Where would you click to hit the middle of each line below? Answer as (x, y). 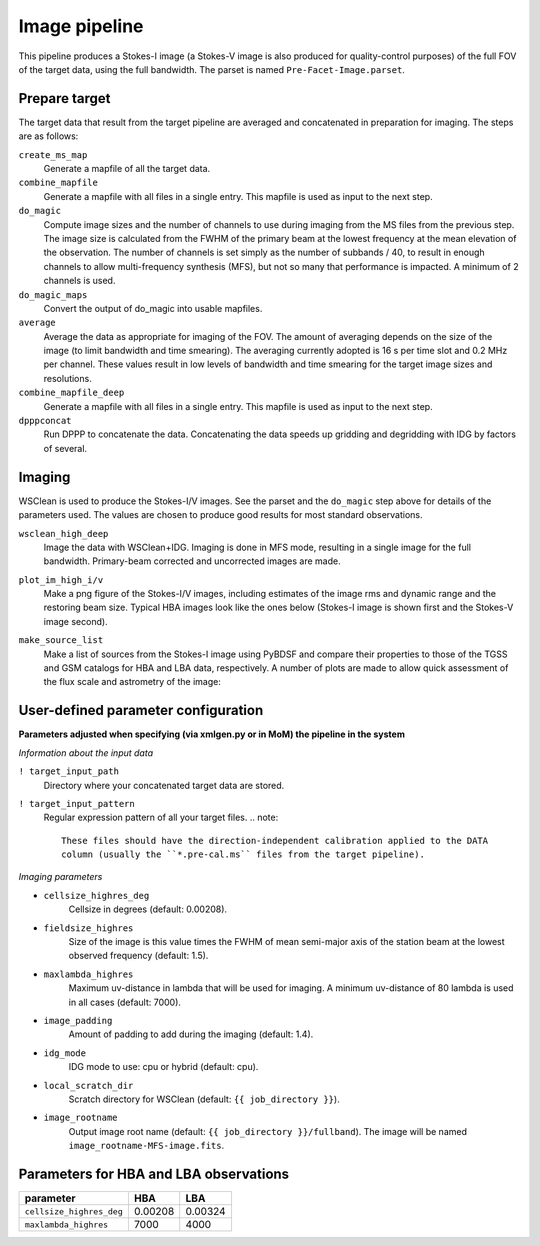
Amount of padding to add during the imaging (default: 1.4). (191, 1034)
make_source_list (61, 640)
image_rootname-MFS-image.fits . (146, 1146)
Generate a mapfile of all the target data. (127, 169)
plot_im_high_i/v (61, 579)
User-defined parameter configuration (141, 710)
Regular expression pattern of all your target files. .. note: (161, 817)
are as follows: (48, 136)
